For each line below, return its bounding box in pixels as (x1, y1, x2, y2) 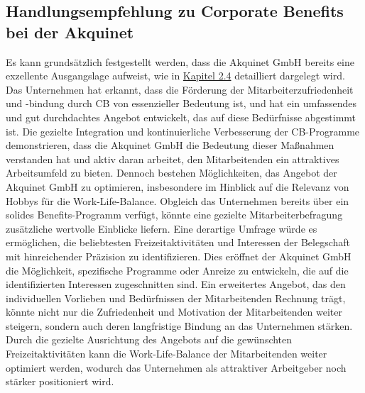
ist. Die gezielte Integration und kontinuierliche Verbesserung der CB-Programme (6, 123, 360, 138)
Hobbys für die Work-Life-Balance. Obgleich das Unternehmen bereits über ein (6, 193, 349, 208)
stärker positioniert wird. (6, 374, 114, 389)
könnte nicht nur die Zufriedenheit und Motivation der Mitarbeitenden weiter (6, 304, 342, 319)
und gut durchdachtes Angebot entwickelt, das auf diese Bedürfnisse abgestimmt (6, 109, 356, 124)
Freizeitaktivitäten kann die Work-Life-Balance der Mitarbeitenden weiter (6, 346, 327, 361)
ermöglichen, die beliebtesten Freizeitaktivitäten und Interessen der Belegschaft (6, 235, 350, 250)
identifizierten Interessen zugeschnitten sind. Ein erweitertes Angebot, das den (6, 277, 346, 292)
